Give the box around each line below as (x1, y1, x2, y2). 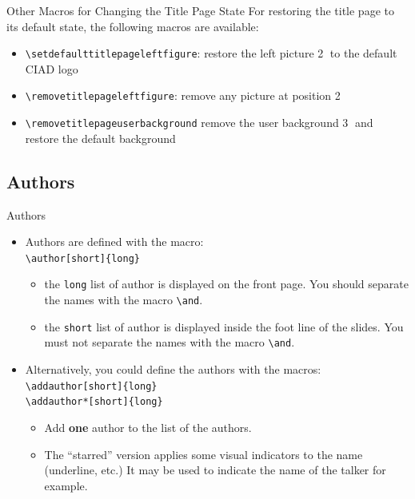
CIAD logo (25, 60, 78, 77)
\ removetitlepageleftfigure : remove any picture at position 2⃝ (25, 87, 344, 104)
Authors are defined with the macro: (25, 233, 204, 250)
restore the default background (25, 129, 176, 146)
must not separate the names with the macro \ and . (44, 334, 295, 350)
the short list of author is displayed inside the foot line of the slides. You (44, 318, 404, 335)
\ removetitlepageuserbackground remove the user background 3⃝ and (25, 114, 373, 131)
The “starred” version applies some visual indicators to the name (44, 446, 363, 462)
